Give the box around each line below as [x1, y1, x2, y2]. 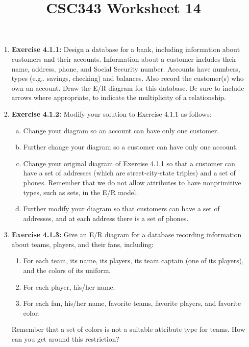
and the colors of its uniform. [23, 265, 111, 275]
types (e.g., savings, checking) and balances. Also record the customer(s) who [11, 73, 244, 83]
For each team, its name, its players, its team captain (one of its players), [23, 255, 244, 266]
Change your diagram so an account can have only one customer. [23, 125, 219, 135]
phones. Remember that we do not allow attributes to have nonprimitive [23, 177, 241, 187]
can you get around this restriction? [11, 334, 120, 344]
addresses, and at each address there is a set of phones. [23, 213, 189, 223]
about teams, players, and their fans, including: [11, 239, 154, 249]
